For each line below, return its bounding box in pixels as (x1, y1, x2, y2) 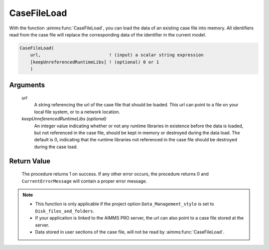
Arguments (9, 80, 45, 89)
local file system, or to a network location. (34, 109, 121, 115)
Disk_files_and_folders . (35, 208, 95, 214)
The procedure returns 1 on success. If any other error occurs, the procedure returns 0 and (21, 171, 209, 177)
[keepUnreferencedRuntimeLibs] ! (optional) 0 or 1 (30, 59, 159, 65)
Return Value (9, 157, 51, 165)
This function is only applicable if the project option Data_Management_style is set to (35, 201, 214, 207)
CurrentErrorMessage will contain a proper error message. (21, 178, 147, 184)
